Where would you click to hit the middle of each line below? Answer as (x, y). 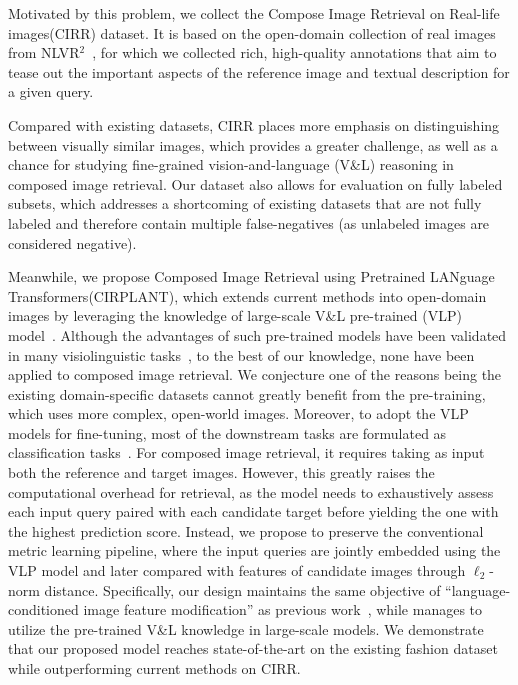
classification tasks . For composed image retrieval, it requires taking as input (246, 452)
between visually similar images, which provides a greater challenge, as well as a (253, 144)
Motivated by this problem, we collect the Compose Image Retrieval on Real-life (254, 13)
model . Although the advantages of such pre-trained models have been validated (257, 334)
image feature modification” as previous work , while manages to (283, 609)
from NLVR (44, 52)
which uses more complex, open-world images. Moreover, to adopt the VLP (238, 413)
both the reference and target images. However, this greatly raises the (221, 472)
